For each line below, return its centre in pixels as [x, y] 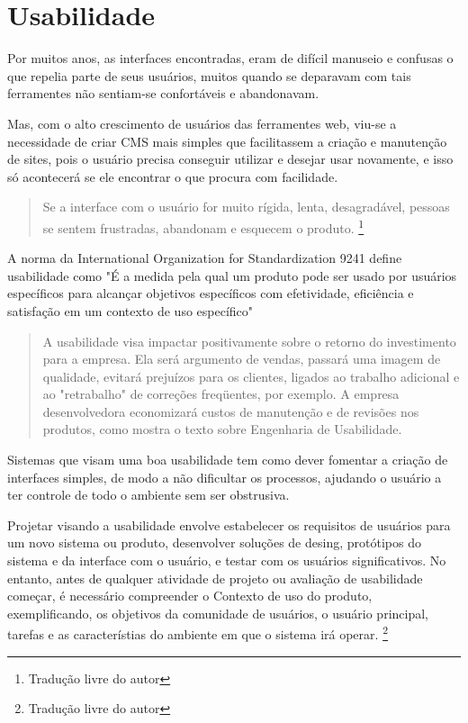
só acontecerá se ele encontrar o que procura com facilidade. [173, 176]
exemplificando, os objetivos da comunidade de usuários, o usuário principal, [218, 613]
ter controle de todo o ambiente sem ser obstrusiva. [148, 495]
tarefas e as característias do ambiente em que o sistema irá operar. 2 [198, 633]
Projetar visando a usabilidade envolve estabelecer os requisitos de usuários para [229, 524]
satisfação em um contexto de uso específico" [130, 310]
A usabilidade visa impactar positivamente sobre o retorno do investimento [249, 341]
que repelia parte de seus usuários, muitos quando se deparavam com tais [209, 75]
